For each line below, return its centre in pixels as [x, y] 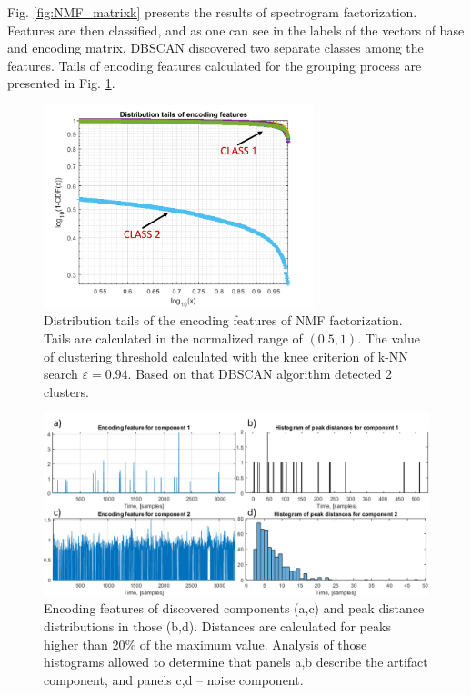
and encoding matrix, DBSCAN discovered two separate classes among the [215, 48]
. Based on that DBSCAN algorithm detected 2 [260, 374]
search [61, 374]
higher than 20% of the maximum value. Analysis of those [205, 644]
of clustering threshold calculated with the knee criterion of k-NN [226, 356]
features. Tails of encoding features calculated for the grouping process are [215, 65]
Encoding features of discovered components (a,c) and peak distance [234, 608]
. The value [389, 338]
